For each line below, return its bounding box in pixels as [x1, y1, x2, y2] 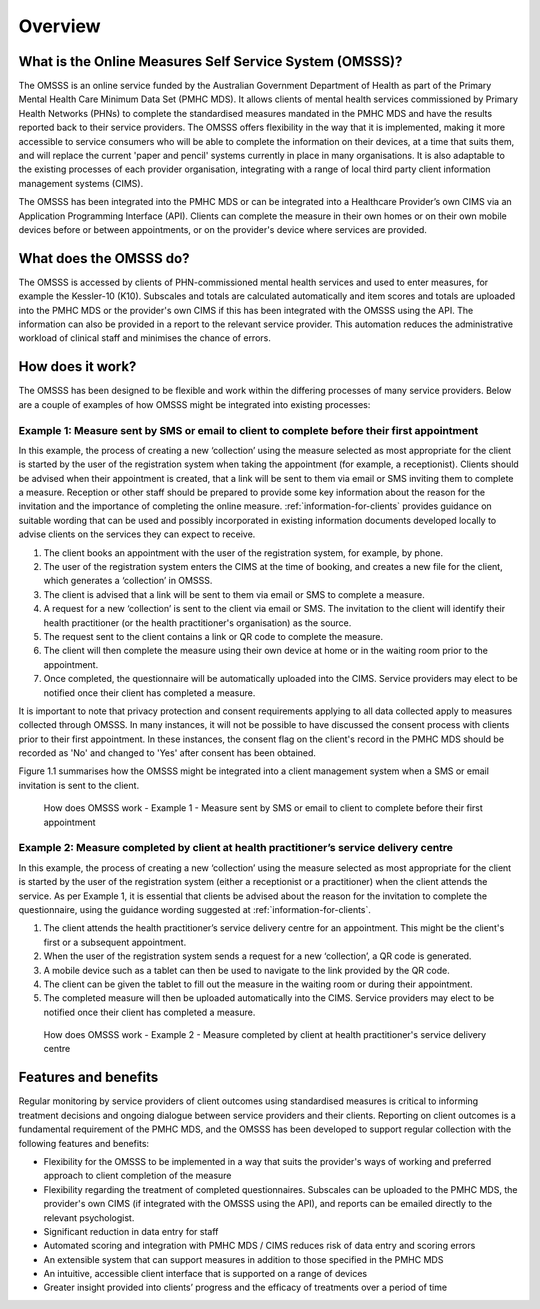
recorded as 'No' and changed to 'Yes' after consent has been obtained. [18, 747, 317, 759]
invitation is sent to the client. [18, 779, 140, 791]
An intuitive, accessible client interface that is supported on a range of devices [43, 1268, 368, 1280]
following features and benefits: [18, 1137, 150, 1149]
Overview [18, 15, 101, 37]
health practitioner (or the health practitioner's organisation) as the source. [43, 616, 352, 629]
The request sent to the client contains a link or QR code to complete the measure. [43, 630, 384, 642]
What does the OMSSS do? [18, 250, 190, 267]
